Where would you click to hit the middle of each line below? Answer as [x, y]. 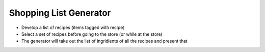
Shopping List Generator [60, 13]
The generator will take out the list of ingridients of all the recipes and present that [104, 41]
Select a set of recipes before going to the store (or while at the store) [92, 34]
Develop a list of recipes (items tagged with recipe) [73, 27]
